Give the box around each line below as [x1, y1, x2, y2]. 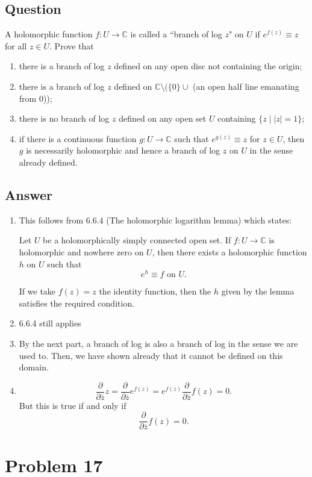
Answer [5, 185, 53, 204]
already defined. [19, 155, 78, 168]
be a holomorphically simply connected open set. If [43, 234, 231, 246]
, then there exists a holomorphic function [152, 245, 307, 258]
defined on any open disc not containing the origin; [114, 60, 302, 72]
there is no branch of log [19, 112, 110, 125]
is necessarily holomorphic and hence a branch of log [26, 144, 220, 157]
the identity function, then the [99, 285, 211, 298]
